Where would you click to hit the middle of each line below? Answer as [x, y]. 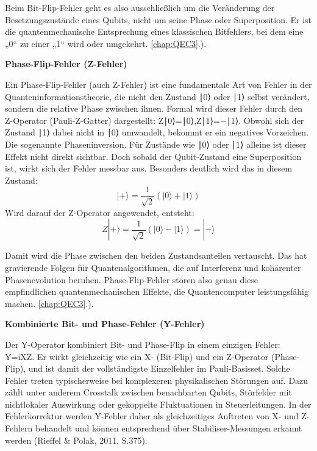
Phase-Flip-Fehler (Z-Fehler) [66, 64]
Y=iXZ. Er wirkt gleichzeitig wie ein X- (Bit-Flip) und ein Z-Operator [137, 356]
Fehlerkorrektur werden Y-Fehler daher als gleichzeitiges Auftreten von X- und [152, 416]
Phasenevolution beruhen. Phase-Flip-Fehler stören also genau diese [132, 279]
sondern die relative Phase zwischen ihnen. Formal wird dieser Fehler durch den [154, 108]
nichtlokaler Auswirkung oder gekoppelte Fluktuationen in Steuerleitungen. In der [158, 404]
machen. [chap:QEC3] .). [49, 303]
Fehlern [19, 428]
